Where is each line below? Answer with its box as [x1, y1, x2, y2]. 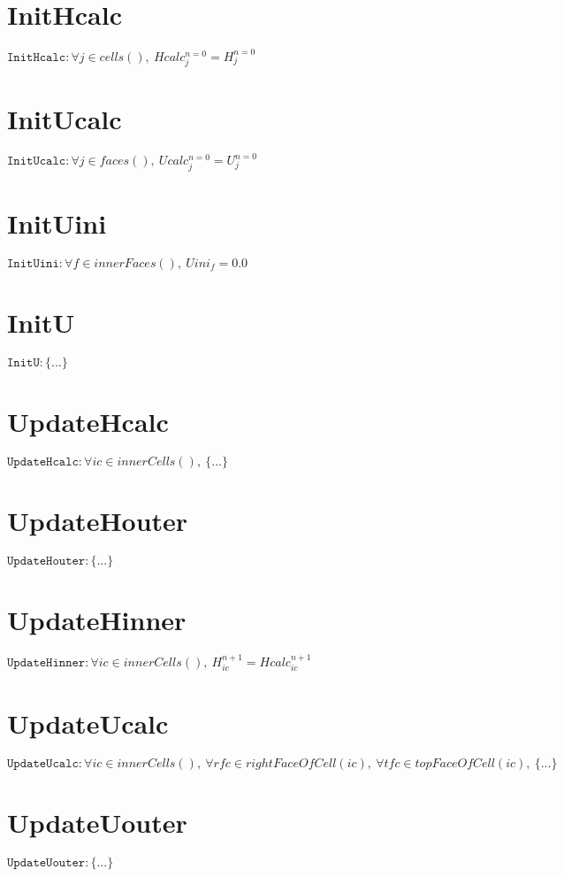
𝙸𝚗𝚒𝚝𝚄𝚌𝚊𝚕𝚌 [7, 155, 66, 168]
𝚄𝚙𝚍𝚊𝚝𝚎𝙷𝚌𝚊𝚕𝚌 [7, 455, 79, 468]
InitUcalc [7, 100, 122, 136]
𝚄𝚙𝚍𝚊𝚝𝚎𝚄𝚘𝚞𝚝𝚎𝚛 [7, 856, 86, 869]
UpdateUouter [7, 804, 187, 840]
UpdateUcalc [7, 704, 169, 741]
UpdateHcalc [7, 404, 169, 439]
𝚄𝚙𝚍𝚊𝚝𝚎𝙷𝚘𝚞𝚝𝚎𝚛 [7, 555, 86, 568]
